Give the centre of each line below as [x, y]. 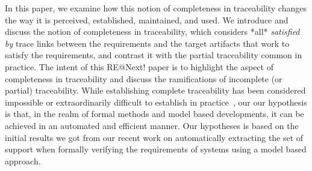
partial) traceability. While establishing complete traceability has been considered [155, 90]
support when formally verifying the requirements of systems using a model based [156, 149]
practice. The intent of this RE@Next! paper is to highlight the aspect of [139, 66]
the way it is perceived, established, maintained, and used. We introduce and [147, 19]
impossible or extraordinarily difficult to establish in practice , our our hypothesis [156, 102]
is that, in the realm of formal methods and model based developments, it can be [154, 114]
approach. [23, 160]
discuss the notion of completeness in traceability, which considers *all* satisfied [152, 31]
